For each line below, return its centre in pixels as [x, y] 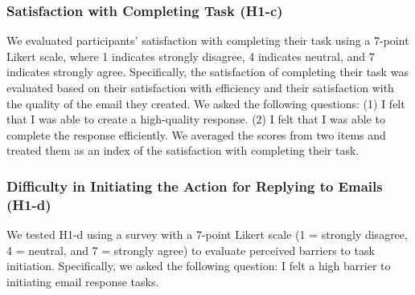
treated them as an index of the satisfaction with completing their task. [183, 150]
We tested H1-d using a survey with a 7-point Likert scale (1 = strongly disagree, [207, 234]
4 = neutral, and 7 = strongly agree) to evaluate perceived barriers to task [191, 250]
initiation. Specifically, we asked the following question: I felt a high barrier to [199, 266]
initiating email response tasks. [83, 281]
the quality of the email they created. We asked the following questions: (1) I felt [206, 103]
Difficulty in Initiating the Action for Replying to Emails [195, 186]
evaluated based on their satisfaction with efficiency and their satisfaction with [200, 87]
